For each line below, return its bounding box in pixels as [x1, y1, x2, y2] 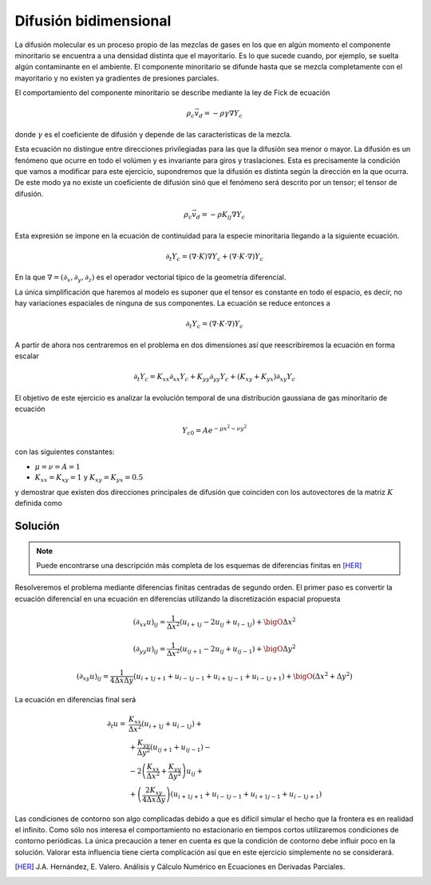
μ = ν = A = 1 [34, 462, 81, 471]
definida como [14, 499, 63, 508]
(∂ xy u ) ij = [76, 671, 109, 682]
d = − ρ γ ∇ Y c [198, 109, 243, 120]
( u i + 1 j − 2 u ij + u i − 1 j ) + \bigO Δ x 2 [180, 616, 296, 628]
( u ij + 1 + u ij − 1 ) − [149, 742, 211, 753]
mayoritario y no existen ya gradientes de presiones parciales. [14, 73, 219, 83]
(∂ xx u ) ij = [132, 617, 166, 628]
